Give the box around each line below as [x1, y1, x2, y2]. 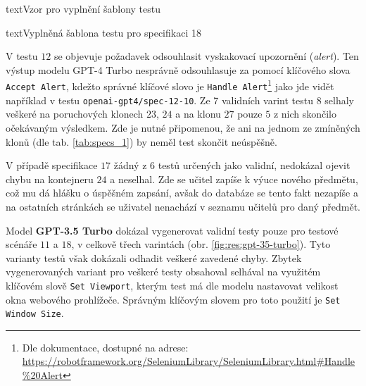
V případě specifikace [6, 158, 98, 173]
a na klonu [175, 106, 221, 121]
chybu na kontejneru [6, 171, 94, 186]
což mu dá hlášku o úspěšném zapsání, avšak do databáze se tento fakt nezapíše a [6, 185, 358, 200]
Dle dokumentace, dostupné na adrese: [22, 340, 189, 354]
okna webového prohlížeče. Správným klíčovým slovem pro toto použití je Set [6, 292, 341, 306]
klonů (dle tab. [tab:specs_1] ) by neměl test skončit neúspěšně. [6, 134, 277, 149]
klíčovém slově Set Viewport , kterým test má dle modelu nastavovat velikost [6, 278, 339, 292]
